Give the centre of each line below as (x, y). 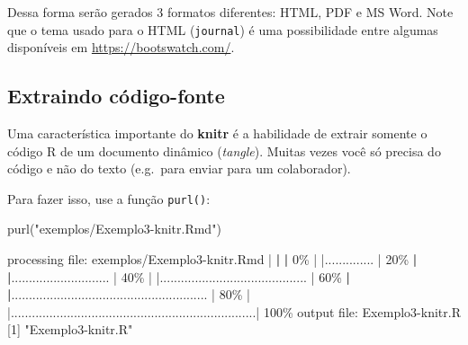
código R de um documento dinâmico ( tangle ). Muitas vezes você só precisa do (224, 150)
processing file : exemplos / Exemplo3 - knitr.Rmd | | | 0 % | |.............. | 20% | (212, 259)
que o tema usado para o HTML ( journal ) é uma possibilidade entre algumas (223, 29)
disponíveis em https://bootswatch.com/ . (121, 47)
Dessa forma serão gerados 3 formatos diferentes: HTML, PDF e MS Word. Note (230, 12)
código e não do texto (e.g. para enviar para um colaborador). (179, 168)
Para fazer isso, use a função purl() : (109, 198)
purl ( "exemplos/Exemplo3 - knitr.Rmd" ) (114, 229)
